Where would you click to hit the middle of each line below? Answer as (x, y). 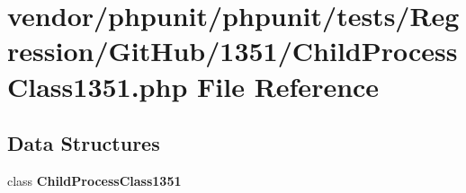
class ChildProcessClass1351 (94, 180)
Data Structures (84, 143)
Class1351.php (98, 86)
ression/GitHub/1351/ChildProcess (233, 51)
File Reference (288, 86)
